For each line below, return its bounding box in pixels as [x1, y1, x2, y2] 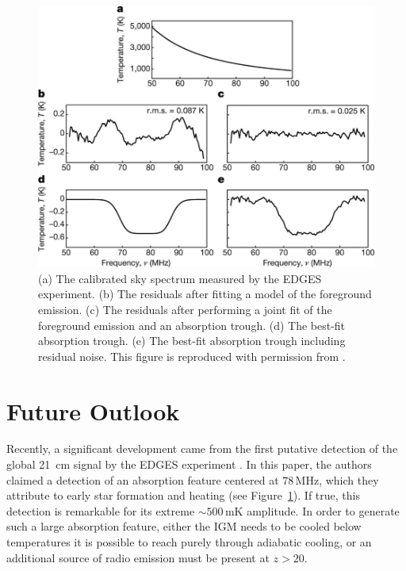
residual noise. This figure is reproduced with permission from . [38, 347, 346, 364]
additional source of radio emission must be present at [6, 549, 270, 565]
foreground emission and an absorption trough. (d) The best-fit [38, 316, 346, 333]
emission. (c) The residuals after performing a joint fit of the [38, 301, 332, 317]
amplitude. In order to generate [247, 502, 400, 519]
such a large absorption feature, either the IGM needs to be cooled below [6, 518, 362, 535]
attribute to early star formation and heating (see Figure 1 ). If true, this [6, 487, 360, 504]
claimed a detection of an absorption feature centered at [6, 471, 279, 488]
